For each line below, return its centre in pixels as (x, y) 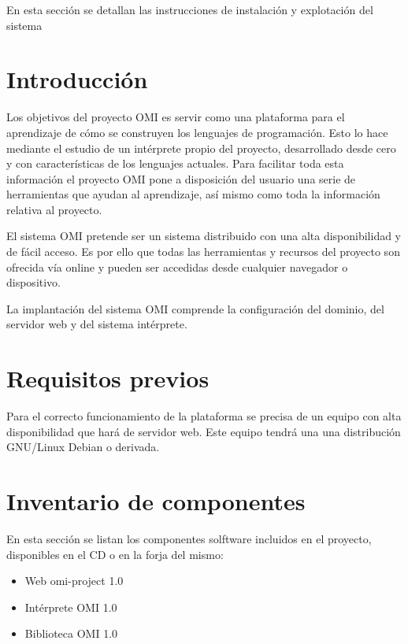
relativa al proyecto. (54, 209)
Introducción (77, 79)
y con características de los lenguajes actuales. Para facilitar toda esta (175, 163)
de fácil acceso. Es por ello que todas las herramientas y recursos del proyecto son (203, 252)
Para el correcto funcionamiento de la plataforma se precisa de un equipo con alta (204, 416)
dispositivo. (34, 282)
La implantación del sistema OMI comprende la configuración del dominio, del (195, 308)
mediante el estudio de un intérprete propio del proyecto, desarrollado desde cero (201, 148)
